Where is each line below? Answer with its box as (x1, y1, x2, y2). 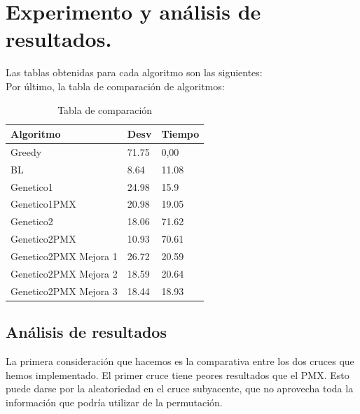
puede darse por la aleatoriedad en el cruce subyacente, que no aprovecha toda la (6, 381, 354, 396)
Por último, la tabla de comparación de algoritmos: (6, 78, 225, 93)
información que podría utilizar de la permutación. (6, 394, 223, 409)
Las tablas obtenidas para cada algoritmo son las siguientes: (6, 65, 263, 80)
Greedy (11, 144, 42, 159)
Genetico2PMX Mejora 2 (11, 266, 118, 280)
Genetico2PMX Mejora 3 (11, 283, 118, 298)
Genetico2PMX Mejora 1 (11, 249, 118, 263)
